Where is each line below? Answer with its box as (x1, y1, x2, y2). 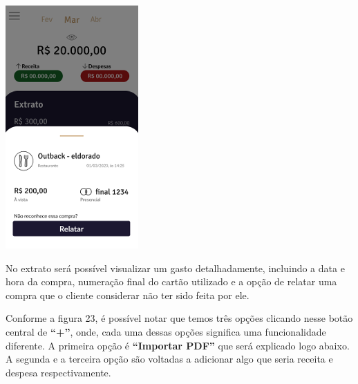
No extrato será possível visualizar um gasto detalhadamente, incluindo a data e (6, 260, 345, 275)
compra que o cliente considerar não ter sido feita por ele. (6, 287, 249, 302)
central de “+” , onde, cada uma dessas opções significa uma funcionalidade (6, 324, 326, 338)
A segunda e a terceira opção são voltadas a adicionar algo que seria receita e (6, 352, 333, 366)
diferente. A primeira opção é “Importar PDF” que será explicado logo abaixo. (6, 338, 350, 352)
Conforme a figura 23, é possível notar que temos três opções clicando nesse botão (6, 311, 353, 325)
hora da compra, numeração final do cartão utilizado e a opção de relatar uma (6, 274, 337, 289)
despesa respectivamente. (6, 365, 111, 379)
